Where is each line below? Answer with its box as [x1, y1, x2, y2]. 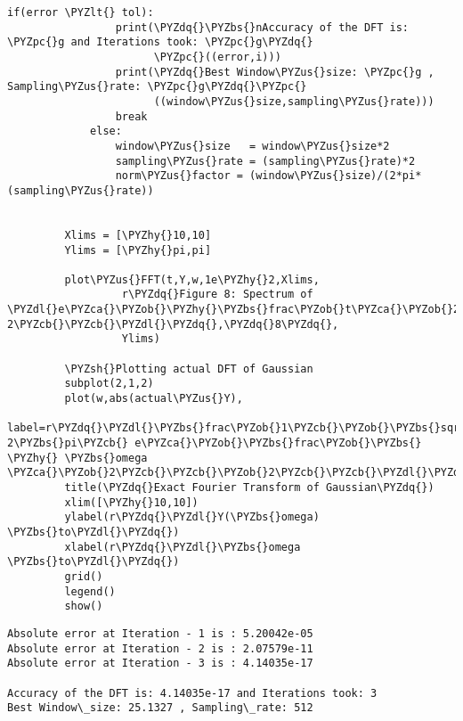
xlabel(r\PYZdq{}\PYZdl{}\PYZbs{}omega [64, 540, 301, 553]
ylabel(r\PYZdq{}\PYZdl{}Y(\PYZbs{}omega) [64, 511, 320, 524]
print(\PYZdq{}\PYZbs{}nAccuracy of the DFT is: [115, 20, 410, 34]
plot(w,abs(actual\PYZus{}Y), [64, 392, 243, 406]
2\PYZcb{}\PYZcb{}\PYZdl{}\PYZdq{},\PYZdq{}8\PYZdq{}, [7, 317, 339, 331]
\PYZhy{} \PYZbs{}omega [7, 451, 148, 464]
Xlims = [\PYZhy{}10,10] [64, 228, 212, 242]
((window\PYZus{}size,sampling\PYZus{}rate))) [153, 94, 435, 108]
